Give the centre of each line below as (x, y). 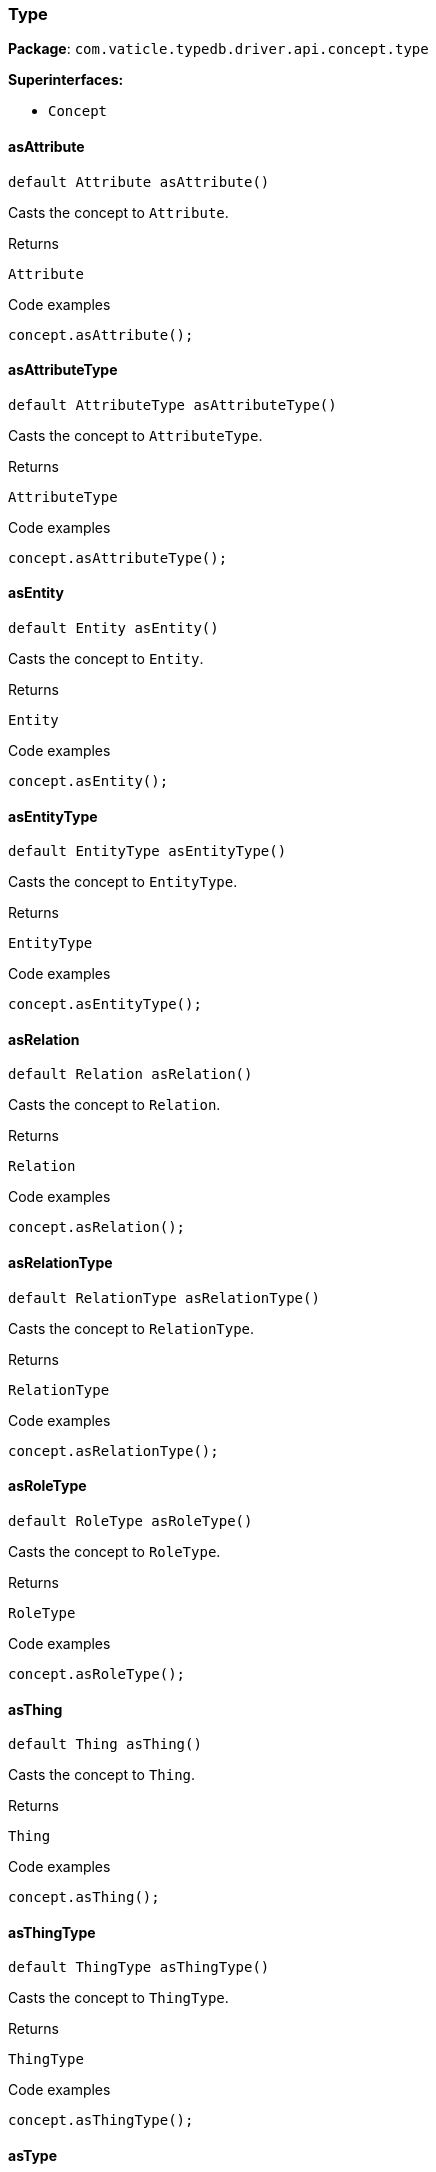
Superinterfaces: (66, 80)
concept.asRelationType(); (113, 1450)
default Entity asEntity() (113, 628)
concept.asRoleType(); (97, 1673)
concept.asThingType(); (101, 2120)
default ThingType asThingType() (139, 1967)
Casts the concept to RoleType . (114, 1551)
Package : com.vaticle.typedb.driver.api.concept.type (218, 49)
